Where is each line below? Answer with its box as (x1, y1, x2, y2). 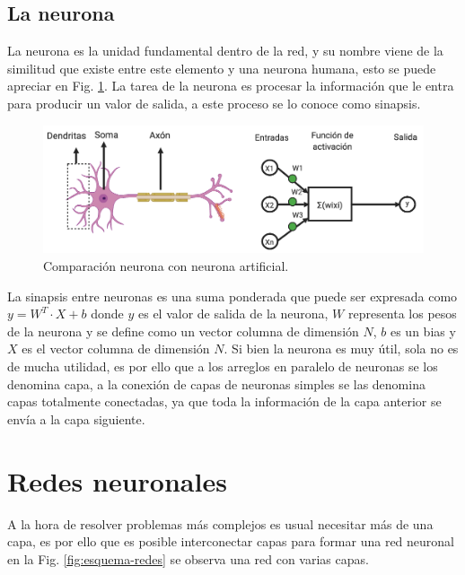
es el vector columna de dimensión (22, 339, 210, 358)
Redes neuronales (7, 462, 227, 499)
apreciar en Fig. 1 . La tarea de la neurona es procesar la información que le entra (7, 76, 454, 95)
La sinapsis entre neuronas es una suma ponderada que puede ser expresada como (7, 286, 458, 305)
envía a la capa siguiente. (7, 409, 145, 428)
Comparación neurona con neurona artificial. (43, 257, 289, 275)
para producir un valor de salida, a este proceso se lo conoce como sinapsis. (7, 93, 421, 112)
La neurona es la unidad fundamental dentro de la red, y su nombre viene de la (7, 41, 443, 60)
